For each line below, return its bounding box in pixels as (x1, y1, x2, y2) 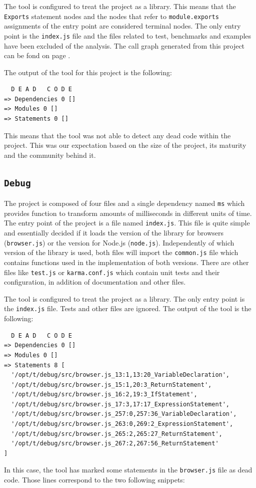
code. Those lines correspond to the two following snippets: (4, 474, 185, 485)
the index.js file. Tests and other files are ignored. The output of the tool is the (4, 303, 251, 314)
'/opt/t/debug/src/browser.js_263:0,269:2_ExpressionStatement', (11, 420, 233, 428)
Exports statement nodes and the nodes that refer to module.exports (4, 11, 219, 21)
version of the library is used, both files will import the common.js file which (4, 247, 238, 258)
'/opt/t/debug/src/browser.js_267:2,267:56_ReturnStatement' (11, 440, 219, 447)
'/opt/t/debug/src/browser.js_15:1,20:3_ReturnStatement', (11, 381, 212, 388)
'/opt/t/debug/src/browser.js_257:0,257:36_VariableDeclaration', (11, 410, 237, 418)
